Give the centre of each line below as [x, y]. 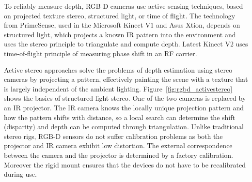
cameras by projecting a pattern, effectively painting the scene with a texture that [126, 79]
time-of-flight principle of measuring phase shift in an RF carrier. [101, 53]
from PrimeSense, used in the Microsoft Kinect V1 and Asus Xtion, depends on [122, 25]
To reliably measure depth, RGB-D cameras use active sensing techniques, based [124, 6]
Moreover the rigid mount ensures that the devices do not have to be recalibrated [125, 164]
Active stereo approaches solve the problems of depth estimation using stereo [118, 69]
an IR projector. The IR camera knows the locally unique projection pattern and [124, 107]
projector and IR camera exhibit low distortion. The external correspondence [118, 145]
